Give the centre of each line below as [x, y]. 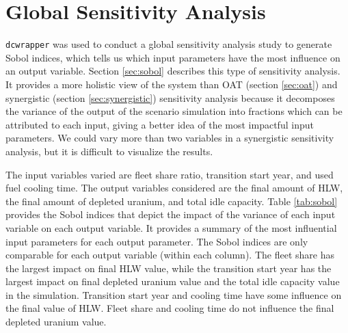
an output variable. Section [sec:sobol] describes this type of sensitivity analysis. [173, 71]
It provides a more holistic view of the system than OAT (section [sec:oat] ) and [172, 84]
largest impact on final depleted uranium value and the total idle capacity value [173, 281]
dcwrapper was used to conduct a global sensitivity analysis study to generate [169, 44]
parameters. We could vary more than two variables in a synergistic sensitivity [170, 138]
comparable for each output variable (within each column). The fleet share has [170, 255]
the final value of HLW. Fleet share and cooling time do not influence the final [170, 308]
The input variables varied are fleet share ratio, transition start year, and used [170, 174]
